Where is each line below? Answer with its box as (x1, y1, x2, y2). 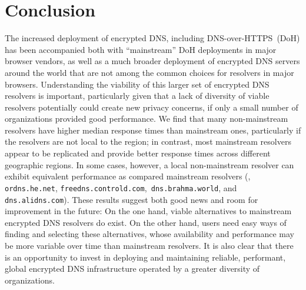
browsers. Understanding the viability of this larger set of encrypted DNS (5, 78, 270, 90)
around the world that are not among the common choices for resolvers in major (5, 66, 294, 78)
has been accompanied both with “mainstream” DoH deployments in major (5, 43, 277, 55)
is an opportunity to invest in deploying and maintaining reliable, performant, (5, 251, 286, 263)
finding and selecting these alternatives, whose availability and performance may (5, 228, 294, 240)
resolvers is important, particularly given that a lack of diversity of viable (5, 89, 270, 102)
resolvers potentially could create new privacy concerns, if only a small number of (5, 101, 298, 113)
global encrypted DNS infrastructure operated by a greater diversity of (5, 262, 260, 275)
